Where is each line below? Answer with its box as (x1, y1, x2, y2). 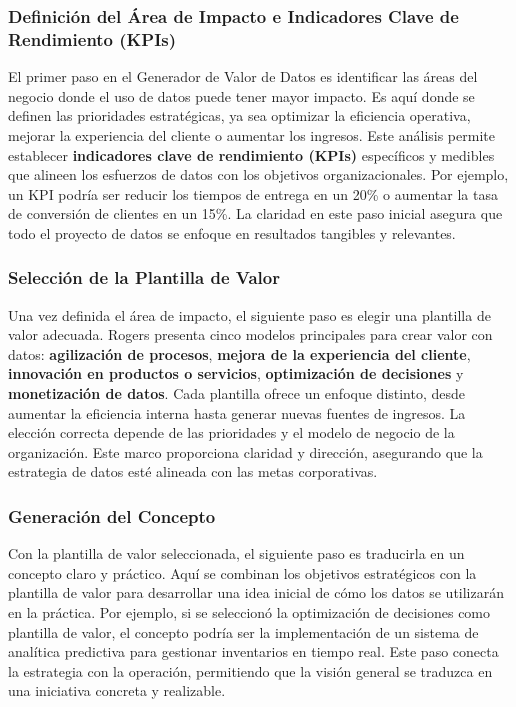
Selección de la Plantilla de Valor (8, 265, 280, 290)
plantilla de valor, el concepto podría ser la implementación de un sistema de (8, 621, 479, 642)
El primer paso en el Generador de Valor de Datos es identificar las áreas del (8, 66, 478, 87)
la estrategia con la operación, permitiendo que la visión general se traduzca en (8, 660, 493, 681)
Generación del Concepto (8, 503, 216, 528)
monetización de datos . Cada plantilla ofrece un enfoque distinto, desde (8, 383, 466, 404)
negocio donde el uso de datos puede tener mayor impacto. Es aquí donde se (8, 85, 475, 106)
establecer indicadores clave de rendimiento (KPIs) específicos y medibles (8, 144, 495, 165)
